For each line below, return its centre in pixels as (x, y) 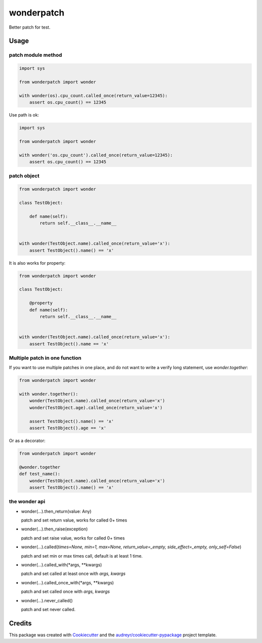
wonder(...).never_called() (47, 600)
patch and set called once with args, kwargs (65, 592)
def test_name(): (40, 474)
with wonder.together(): (49, 394)
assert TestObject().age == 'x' (68, 428)
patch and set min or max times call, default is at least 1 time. (82, 556)
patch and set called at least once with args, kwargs (73, 574)
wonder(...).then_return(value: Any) (56, 511)
